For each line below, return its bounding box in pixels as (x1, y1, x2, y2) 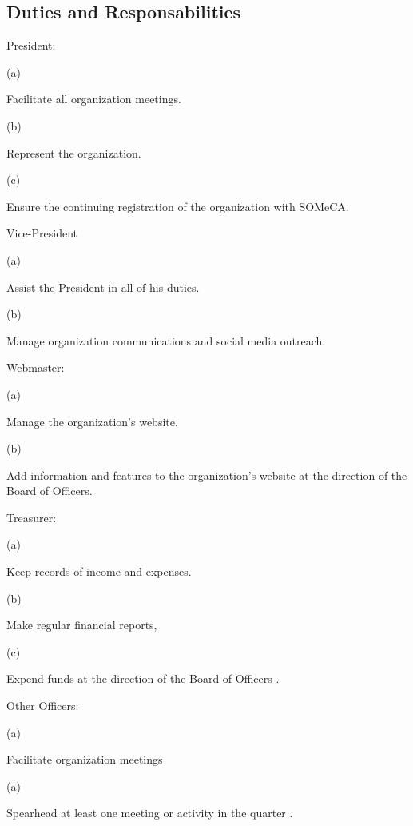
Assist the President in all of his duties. (6, 278, 200, 295)
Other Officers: (6, 697, 79, 714)
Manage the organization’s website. (6, 413, 178, 429)
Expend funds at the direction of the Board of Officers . (6, 670, 280, 687)
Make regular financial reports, (6, 617, 157, 633)
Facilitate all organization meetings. (6, 90, 181, 107)
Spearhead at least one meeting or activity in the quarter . (6, 804, 293, 821)
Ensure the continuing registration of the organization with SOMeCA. (6, 198, 349, 214)
